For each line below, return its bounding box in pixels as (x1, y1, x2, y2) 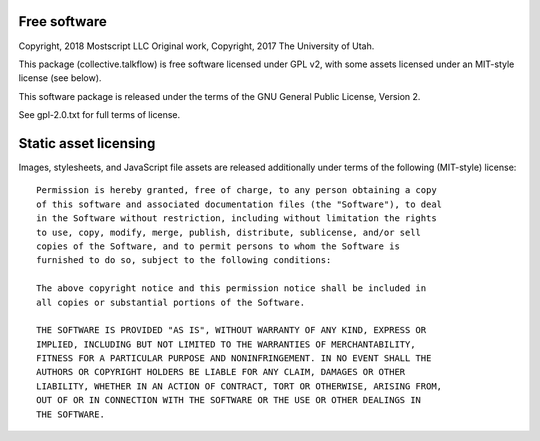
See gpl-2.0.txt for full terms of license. (18, 109, 181, 121)
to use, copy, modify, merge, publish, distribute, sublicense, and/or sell (36, 226, 422, 238)
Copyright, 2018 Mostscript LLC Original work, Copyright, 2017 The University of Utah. (18, 40, 375, 52)
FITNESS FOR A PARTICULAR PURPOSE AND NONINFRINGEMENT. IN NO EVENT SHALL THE (36, 353, 432, 364)
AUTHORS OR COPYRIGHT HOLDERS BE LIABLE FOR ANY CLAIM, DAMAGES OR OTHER (36, 366, 406, 378)
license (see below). (18, 72, 102, 84)
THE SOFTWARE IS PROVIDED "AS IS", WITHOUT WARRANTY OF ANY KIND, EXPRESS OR (36, 325, 427, 336)
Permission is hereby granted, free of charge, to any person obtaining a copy (36, 185, 437, 196)
